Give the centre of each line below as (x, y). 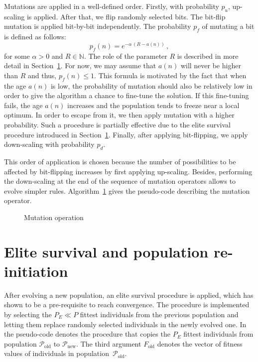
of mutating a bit (228, 26)
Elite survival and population (106, 251)
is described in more (208, 56)
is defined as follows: (35, 37)
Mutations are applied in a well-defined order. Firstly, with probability (112, 6)
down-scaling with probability (49, 144)
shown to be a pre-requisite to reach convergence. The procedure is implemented (127, 304)
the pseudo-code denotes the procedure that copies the (87, 334)
